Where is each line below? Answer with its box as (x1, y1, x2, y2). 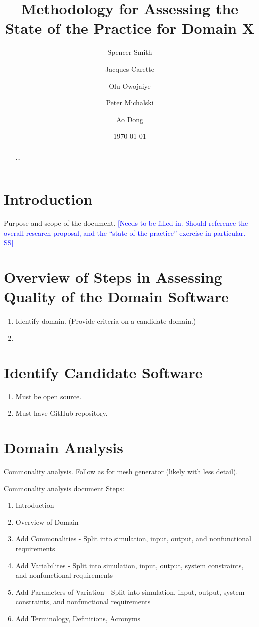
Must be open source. (15, 391, 82, 401)
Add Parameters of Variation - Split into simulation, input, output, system (15, 586, 245, 597)
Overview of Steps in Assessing (4, 267, 222, 287)
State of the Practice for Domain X (5, 18, 255, 38)
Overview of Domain (15, 516, 79, 527)
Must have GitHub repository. (15, 408, 108, 418)
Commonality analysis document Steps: (4, 483, 124, 493)
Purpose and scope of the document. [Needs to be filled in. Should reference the (4, 218, 248, 228)
